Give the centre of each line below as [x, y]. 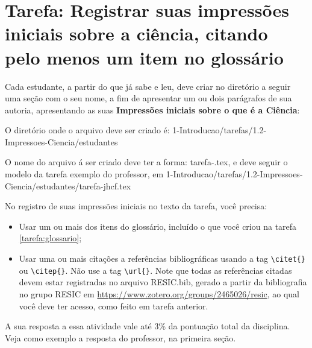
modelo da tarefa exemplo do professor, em [84, 174]
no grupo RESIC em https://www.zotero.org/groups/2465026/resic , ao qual [159, 293]
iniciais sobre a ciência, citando [136, 33]
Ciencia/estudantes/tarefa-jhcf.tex [68, 185]
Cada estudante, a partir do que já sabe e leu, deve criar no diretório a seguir [148, 86]
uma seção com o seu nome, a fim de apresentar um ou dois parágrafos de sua [148, 98]
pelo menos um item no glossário [144, 57]
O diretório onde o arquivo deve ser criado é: [87, 130]
